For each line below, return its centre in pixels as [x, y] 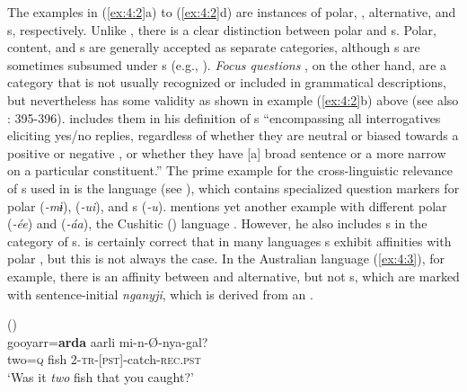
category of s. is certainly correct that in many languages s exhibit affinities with [229, 241]
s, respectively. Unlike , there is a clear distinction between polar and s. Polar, [222, 29]
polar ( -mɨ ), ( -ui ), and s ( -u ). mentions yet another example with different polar [227, 205]
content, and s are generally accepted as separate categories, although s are [214, 47]
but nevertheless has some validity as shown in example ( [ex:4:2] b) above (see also [233, 99]
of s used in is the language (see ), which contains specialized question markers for [233, 187]
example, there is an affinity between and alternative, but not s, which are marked [233, 276]
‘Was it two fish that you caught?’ [101, 376]
